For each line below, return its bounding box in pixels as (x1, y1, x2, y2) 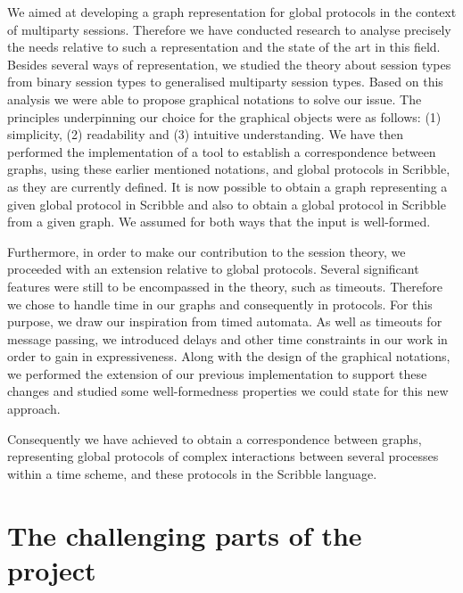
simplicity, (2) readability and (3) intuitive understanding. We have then (7, 125, 404, 144)
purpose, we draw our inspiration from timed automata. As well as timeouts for (7, 312, 442, 331)
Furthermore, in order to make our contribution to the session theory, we (7, 242, 406, 260)
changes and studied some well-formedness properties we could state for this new (7, 382, 449, 400)
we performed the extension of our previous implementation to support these (7, 364, 427, 383)
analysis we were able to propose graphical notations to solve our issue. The (7, 89, 422, 108)
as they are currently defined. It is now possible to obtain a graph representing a (7, 177, 448, 195)
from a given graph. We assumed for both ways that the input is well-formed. (7, 212, 431, 231)
